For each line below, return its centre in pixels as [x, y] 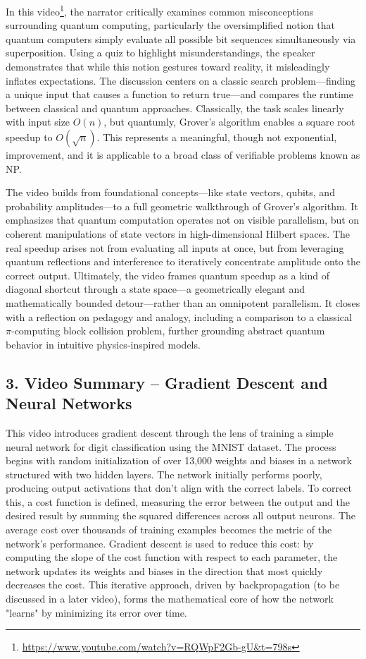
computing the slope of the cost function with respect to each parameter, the [172, 557]
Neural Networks [69, 403]
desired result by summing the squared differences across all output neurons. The [181, 515]
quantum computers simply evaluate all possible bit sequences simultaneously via [181, 38]
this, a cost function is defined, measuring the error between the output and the [178, 501]
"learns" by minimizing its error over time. [96, 612]
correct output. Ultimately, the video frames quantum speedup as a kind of [168, 275]
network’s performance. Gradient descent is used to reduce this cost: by [160, 543]
